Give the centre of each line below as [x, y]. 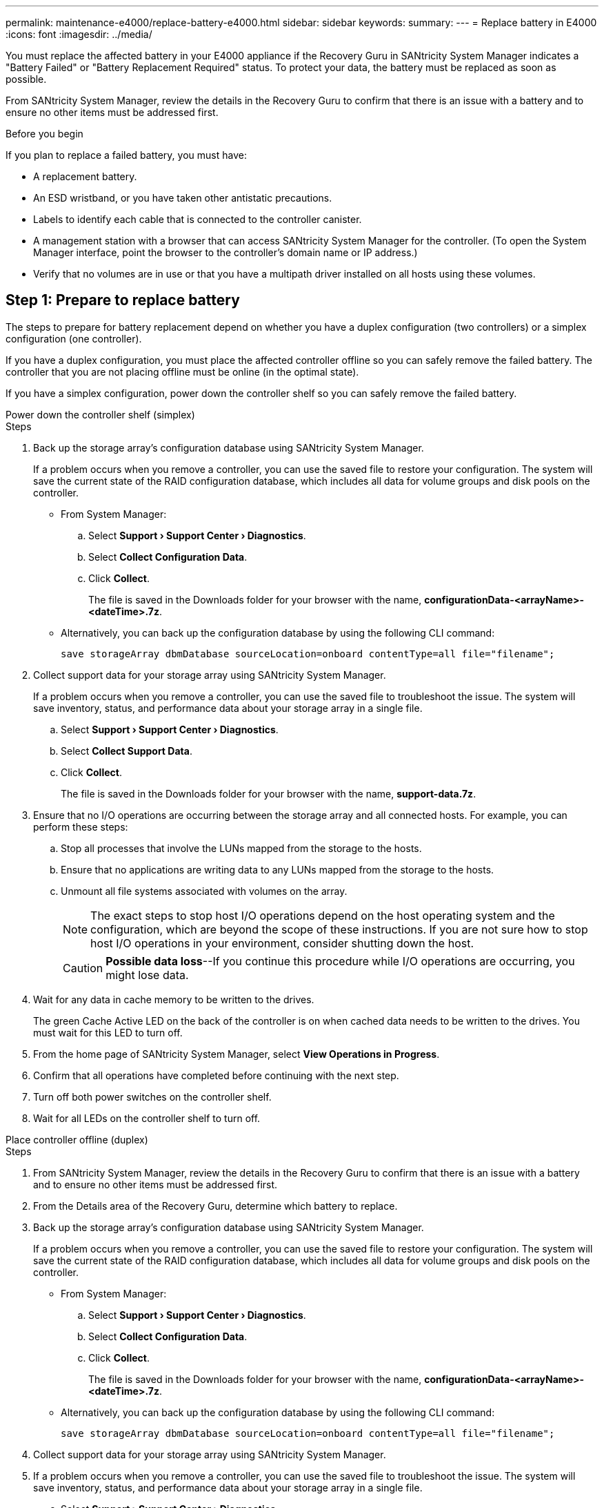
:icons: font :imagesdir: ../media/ [79, 34]
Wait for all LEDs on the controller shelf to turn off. [147, 1118]
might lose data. [147, 975]
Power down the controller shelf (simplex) [100, 414]
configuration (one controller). [74, 338]
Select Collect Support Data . [127, 751]
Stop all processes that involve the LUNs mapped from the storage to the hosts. [241, 848]
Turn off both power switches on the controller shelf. [152, 1096]
